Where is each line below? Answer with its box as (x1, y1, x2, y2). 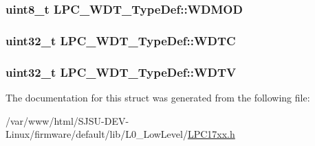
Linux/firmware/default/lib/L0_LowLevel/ (6, 127, 188, 141)
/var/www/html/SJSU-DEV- (6, 113, 129, 127)
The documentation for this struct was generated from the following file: (6, 90, 310, 104)
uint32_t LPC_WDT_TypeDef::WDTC (6, 32, 236, 49)
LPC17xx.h (187, 127, 235, 141)
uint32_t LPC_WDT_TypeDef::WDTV (6, 63, 237, 80)
